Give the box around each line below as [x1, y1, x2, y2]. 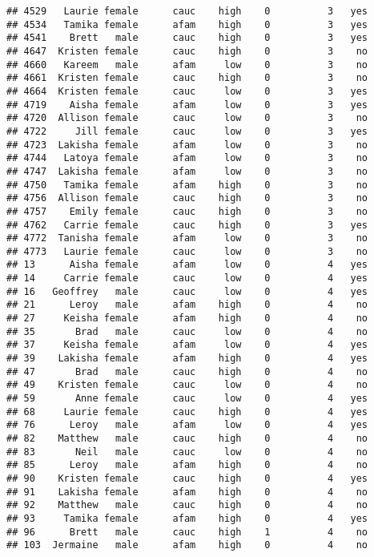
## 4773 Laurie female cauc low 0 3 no [6, 245, 368, 257]
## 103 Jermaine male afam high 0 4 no [6, 539, 368, 551]
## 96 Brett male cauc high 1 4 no [6, 526, 368, 538]
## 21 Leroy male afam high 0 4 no [6, 299, 368, 311]
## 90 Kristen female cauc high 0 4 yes [6, 472, 368, 484]
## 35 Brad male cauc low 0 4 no [6, 325, 368, 337]
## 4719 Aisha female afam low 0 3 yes [6, 99, 368, 111]
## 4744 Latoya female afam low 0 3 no [6, 152, 368, 164]
